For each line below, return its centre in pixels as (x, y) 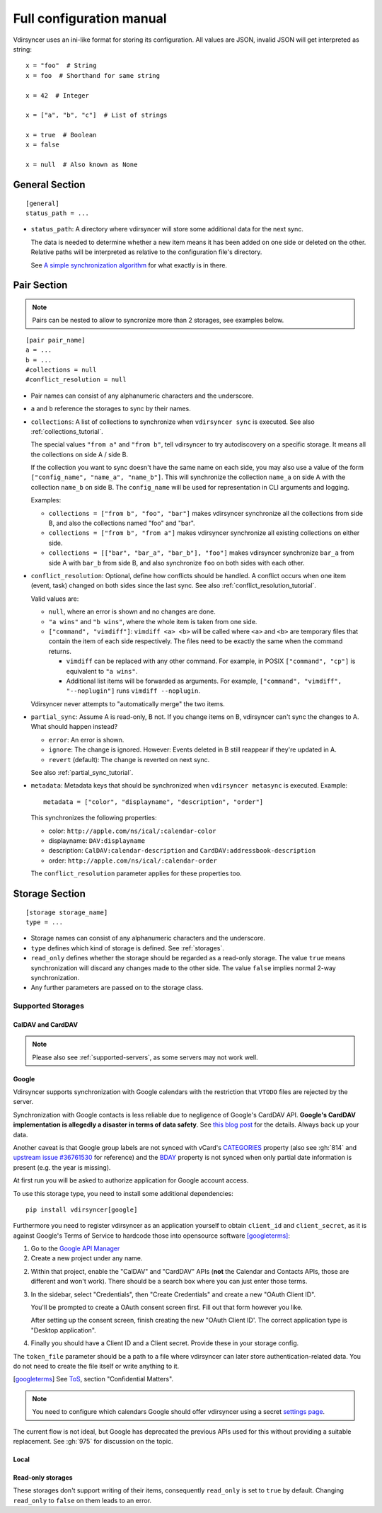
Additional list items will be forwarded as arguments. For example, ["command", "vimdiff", (204, 681)
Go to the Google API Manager (75, 1248)
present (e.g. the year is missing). (62, 1167)
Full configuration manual (90, 18)
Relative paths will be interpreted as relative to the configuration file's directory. (146, 252)
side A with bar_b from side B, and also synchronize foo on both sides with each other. (176, 563)
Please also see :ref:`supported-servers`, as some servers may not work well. (145, 1057)
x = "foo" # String (61, 66)
